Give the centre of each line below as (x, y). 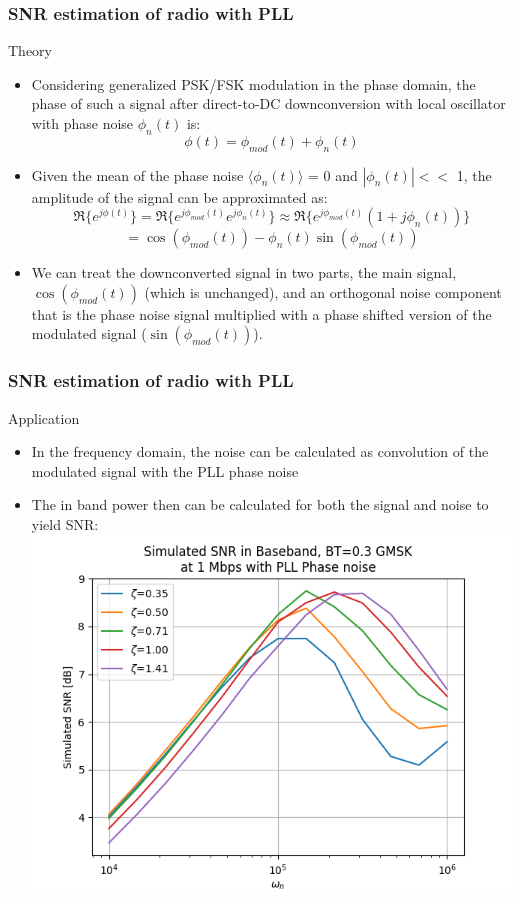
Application (44, 417)
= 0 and (332, 174)
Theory (30, 50)
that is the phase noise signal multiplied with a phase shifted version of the (261, 313)
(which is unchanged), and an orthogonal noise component (323, 291)
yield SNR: (65, 523)
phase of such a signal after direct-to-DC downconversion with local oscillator (268, 103)
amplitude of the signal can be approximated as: (179, 196)
